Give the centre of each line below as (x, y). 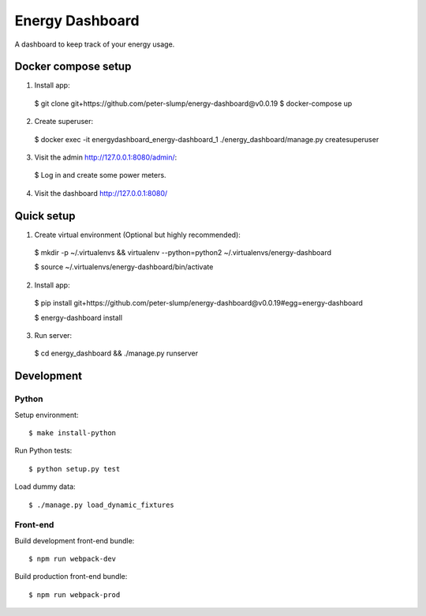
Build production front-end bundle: (71, 577)
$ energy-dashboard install (78, 317)
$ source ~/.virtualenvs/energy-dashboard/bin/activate (124, 267)
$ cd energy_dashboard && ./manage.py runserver (116, 353)
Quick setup (45, 216)
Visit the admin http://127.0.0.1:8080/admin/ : (106, 157)
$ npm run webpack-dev (73, 559)
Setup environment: (47, 415)
